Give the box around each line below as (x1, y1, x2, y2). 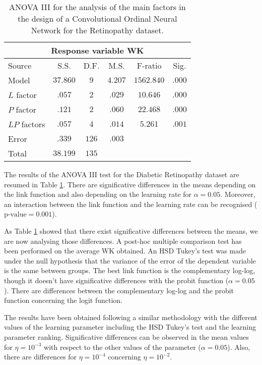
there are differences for (4, 351, 77, 362)
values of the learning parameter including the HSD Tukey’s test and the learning (4, 322, 256, 332)
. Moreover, (220, 189, 255, 199)
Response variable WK (51, 44, 144, 56)
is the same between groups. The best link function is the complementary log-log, (4, 265, 255, 276)
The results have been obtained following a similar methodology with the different (4, 311, 257, 322)
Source (8, 60, 32, 71)
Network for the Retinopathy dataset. (31, 24, 164, 36)
